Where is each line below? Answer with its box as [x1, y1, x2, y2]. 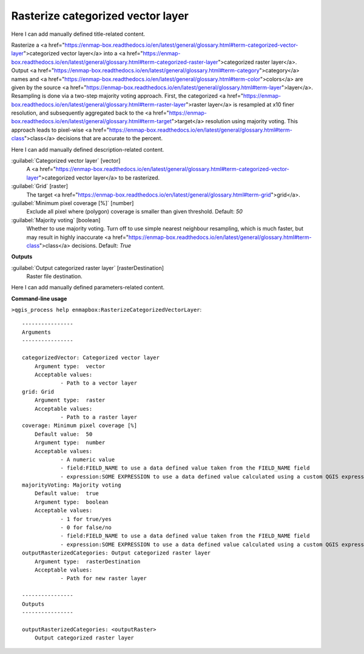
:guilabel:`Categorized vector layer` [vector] [11, 157, 121, 164]
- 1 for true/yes [60, 516, 112, 522]
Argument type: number [34, 439, 106, 446]
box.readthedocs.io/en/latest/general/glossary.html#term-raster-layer [11, 101, 186, 108]
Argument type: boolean [34, 498, 109, 505]
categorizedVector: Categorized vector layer [22, 354, 160, 361]
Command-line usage [11, 295, 67, 302]
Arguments [22, 329, 51, 336]
